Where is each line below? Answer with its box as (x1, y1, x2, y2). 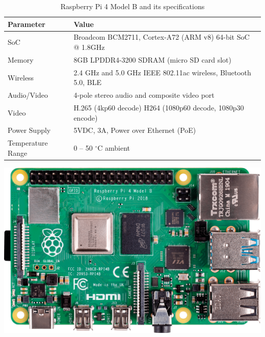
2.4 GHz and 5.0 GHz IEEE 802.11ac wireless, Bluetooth (73, 67, 251, 77)
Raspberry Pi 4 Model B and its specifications (60, 1, 205, 11)
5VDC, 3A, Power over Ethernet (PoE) (73, 125, 196, 135)
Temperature (8, 137, 48, 148)
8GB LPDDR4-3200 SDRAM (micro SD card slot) (73, 54, 231, 65)
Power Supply (8, 125, 51, 135)
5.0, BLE (73, 77, 102, 88)
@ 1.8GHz (73, 42, 105, 52)
